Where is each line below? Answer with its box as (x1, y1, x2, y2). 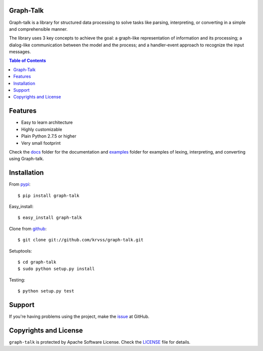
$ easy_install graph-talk (18, 215, 82, 220)
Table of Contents (9, 58, 46, 63)
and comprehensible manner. (9, 26, 68, 32)
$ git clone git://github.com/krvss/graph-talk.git (18, 237, 144, 243)
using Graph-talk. (9, 156, 44, 162)
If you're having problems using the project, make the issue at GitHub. (9, 313, 150, 319)
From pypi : (9, 181, 31, 187)
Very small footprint (21, 140, 61, 146)
